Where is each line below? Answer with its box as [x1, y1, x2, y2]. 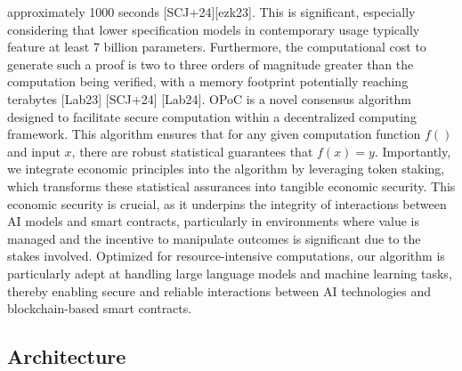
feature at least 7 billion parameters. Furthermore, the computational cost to [7, 37, 426, 56]
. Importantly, [374, 141, 451, 160]
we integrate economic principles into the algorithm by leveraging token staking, [7, 159, 445, 178]
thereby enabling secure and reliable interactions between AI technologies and [7, 281, 431, 300]
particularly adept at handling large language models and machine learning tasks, [7, 263, 452, 282]
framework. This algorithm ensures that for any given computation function [7, 125, 421, 143]
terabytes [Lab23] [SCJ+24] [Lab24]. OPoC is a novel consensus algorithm [7, 89, 411, 108]
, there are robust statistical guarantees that [71, 141, 313, 160]
